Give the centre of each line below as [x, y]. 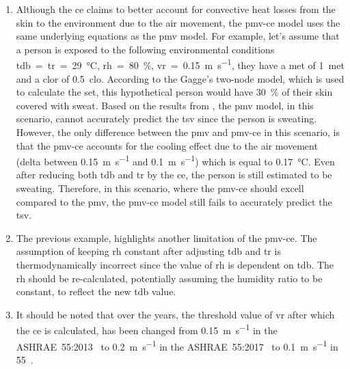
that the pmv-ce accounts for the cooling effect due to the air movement [167, 145]
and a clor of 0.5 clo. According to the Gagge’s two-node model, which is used [180, 78]
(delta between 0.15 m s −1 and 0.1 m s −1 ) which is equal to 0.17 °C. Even [175, 160]
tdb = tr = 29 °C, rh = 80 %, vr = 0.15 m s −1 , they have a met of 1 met [180, 64]
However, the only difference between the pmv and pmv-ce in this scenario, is [178, 132]
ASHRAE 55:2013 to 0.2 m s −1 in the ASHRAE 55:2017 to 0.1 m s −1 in [177, 345]
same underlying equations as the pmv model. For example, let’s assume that [178, 36]
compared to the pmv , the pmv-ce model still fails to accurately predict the [174, 201]
